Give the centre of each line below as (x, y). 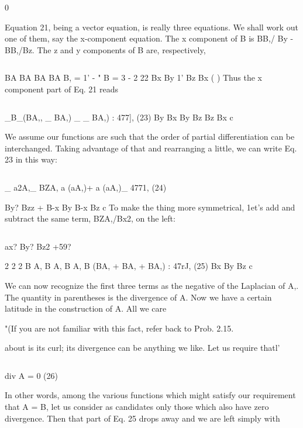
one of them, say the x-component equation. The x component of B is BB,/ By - (149, 38)
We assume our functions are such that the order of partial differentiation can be (150, 137)
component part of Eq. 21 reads (62, 89)
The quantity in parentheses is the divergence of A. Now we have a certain (138, 297)
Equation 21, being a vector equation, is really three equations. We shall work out (151, 27)
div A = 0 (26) (31, 375)
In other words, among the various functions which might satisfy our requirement (150, 395)
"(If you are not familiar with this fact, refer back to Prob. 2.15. (119, 328)
